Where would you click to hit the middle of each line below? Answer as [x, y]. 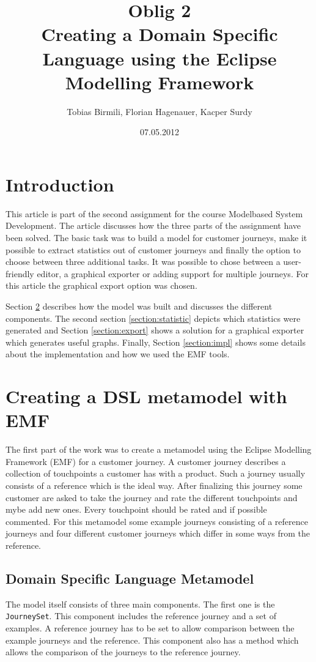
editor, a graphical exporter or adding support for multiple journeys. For [173, 273]
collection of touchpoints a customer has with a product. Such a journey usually [156, 473]
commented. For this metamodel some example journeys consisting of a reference [157, 521]
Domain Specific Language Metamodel [130, 578]
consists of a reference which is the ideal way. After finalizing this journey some [154, 485]
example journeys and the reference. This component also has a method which [152, 640]
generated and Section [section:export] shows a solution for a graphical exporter [155, 330]
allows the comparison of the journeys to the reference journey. [123, 652]
